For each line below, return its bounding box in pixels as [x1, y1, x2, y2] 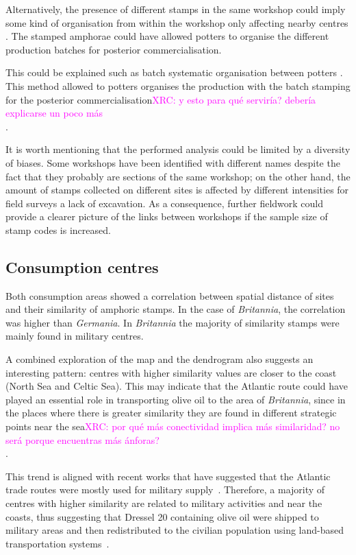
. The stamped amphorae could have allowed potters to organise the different [5, 29, 329, 43]
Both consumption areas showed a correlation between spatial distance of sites [5, 288, 334, 303]
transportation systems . [5, 536, 110, 550]
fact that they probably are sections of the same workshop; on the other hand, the [5, 169, 351, 183]
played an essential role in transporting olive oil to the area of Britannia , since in [5, 392, 346, 406]
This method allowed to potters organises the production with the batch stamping [5, 78, 351, 93]
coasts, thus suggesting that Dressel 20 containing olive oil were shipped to [5, 509, 319, 523]
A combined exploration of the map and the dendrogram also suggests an [5, 352, 314, 366]
